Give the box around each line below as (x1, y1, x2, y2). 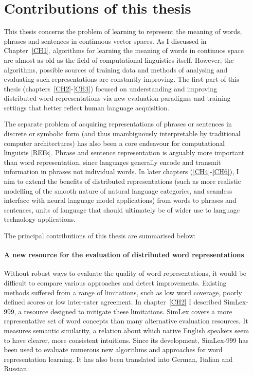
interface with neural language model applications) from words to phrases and (4, 195, 236, 205)
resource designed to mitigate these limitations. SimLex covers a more (24, 306, 232, 316)
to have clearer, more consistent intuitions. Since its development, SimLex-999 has (4, 335, 249, 345)
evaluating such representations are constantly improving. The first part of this (4, 74, 239, 84)
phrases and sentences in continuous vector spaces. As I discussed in (4, 36, 207, 46)
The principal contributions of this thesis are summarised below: (4, 231, 196, 240)
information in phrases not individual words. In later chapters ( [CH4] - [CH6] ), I (4, 166, 239, 177)
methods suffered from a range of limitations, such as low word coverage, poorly (4, 287, 242, 297)
